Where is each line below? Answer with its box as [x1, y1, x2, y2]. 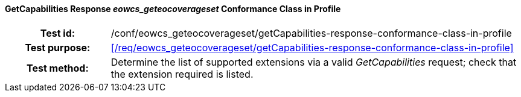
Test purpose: [25, 41, 91, 54]
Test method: [26, 61, 89, 74]
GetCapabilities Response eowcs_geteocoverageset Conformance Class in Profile [5, 4, 341, 14]
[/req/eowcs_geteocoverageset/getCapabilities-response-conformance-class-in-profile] [110, 41, 514, 54]
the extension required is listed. [110, 67, 254, 80]
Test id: [40, 27, 75, 39]
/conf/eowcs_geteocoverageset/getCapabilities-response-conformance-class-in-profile [110, 27, 512, 39]
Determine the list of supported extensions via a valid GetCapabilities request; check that [110, 55, 517, 68]
